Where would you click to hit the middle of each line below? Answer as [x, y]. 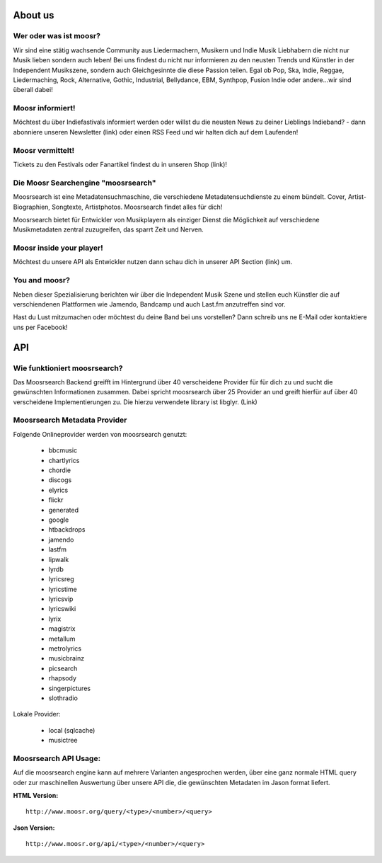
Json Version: [34, 828]
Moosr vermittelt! [44, 150]
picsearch [63, 668]
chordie [59, 470]
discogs [60, 480]
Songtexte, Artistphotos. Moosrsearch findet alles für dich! [137, 207]
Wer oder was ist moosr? [57, 36]
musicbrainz [66, 658]
